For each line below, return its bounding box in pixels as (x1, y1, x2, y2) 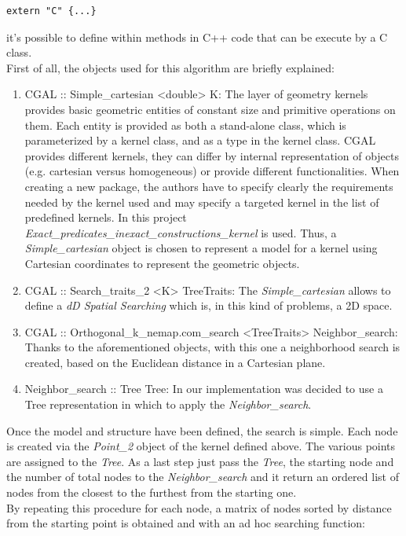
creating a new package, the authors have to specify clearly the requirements (24, 178, 393, 194)
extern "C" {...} (6, 6, 97, 17)
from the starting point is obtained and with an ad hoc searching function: (6, 515, 365, 531)
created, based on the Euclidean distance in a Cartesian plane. (24, 354, 326, 370)
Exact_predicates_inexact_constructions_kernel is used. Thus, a (24, 224, 337, 240)
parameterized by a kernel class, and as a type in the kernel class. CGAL (24, 132, 376, 149)
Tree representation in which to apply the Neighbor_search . (24, 396, 312, 413)
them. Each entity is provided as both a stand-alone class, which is (24, 116, 346, 133)
